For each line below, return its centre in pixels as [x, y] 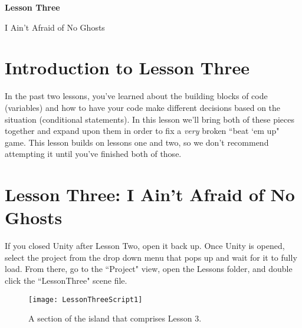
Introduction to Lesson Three [127, 68]
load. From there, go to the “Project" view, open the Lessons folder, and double [149, 269]
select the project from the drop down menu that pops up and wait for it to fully [151, 257]
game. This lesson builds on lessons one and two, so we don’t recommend [137, 142]
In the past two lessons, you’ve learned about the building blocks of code [136, 96]
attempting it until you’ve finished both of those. [93, 154]
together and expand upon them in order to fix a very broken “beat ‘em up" [142, 131]
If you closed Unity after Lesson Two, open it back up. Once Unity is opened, [145, 246]
